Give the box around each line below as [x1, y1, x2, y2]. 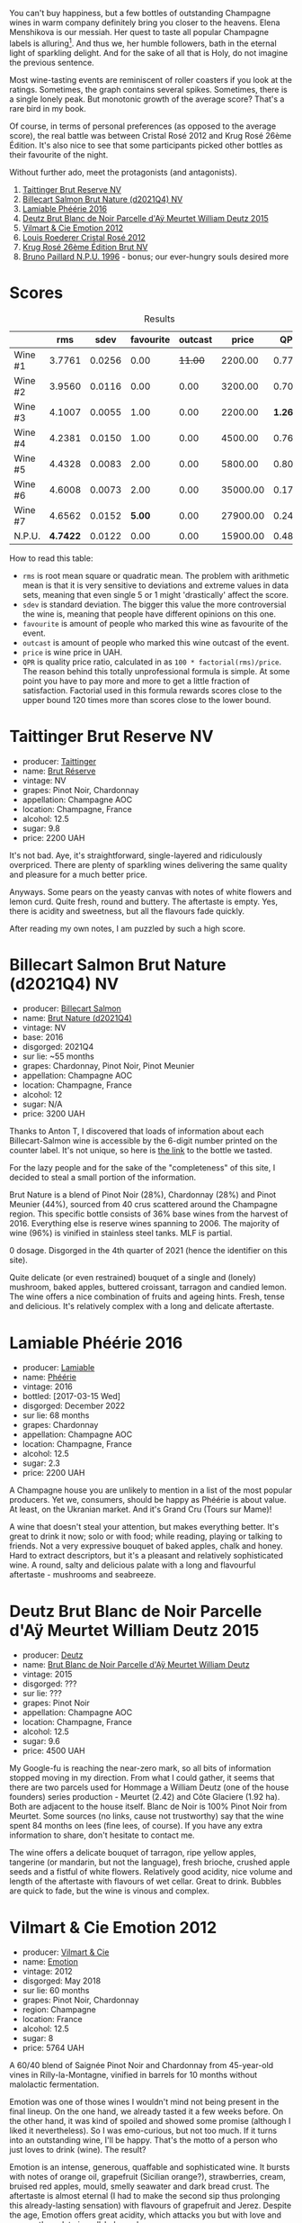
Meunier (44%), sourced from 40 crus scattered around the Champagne [9, 1199, 279, 1210]
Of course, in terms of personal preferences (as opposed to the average [9, 121, 277, 131]
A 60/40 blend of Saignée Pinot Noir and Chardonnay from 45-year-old [9, 2060, 274, 2071]
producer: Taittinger [22, 755, 97, 766]
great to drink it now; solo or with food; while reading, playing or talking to [9, 1531, 283, 1542]
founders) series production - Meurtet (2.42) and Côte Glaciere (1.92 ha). [9, 1792, 280, 1803]
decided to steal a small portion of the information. [9, 1172, 197, 1183]
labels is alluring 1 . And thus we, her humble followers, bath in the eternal [9, 36, 277, 49]
